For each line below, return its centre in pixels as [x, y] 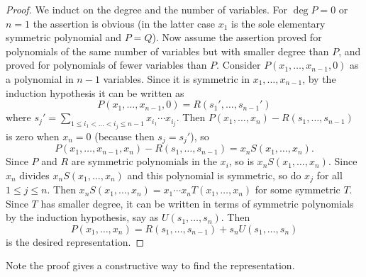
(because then [124, 136]
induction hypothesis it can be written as [95, 92]
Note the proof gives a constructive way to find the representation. [150, 265]
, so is [241, 161]
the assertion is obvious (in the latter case [124, 23]
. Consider [239, 65]
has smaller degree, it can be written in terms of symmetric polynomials [197, 203]
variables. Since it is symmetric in [176, 78]
